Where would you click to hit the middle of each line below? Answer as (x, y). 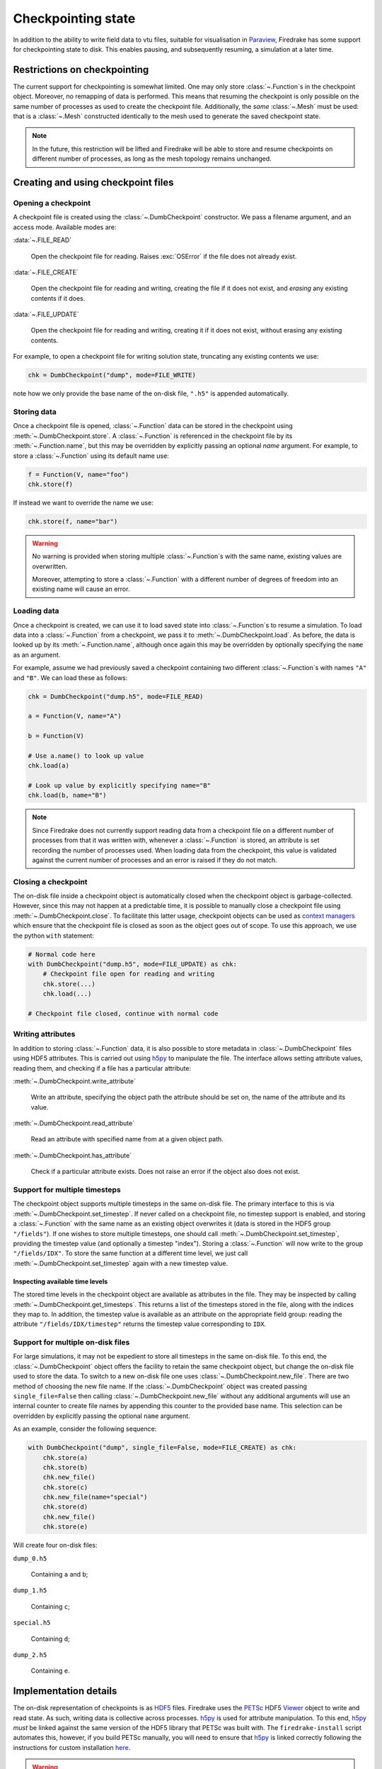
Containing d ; (50, 1639)
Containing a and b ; (59, 1574)
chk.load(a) (49, 766)
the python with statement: (54, 935)
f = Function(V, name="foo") (79, 474)
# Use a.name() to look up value (86, 756)
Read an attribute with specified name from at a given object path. (127, 1139)
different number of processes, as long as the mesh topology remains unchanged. (152, 159)
